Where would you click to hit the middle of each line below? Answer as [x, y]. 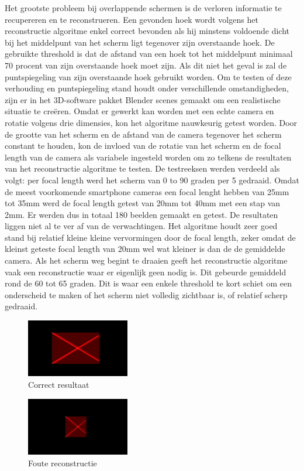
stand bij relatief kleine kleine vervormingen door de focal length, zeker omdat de [150, 237]
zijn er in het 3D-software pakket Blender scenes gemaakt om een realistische [143, 99]
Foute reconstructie [63, 463]
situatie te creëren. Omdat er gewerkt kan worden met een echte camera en [139, 111]
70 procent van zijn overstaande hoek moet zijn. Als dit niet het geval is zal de [146, 65]
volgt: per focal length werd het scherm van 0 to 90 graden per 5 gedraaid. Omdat [152, 180]
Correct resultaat [59, 385]
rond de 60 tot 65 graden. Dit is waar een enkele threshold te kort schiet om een [148, 283]
